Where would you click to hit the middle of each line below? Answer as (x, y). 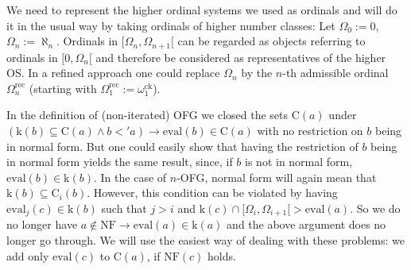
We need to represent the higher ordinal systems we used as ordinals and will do (202, 10)
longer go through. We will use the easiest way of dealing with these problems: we (205, 240)
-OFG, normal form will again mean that (277, 177)
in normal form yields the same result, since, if (120, 162)
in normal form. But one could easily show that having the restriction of (182, 146)
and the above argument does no (306, 224)
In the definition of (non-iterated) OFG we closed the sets (147, 115)
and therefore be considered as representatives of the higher (241, 57)
